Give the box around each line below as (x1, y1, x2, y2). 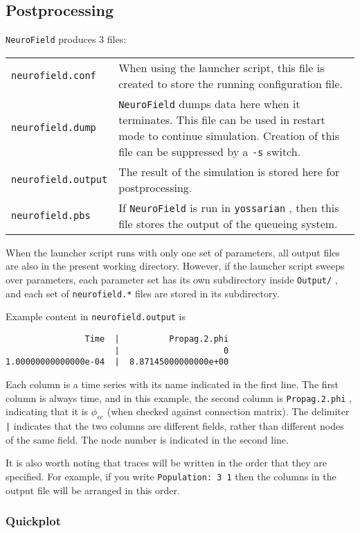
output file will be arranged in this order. (6, 482, 180, 497)
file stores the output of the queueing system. (118, 215, 338, 231)
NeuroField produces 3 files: (6, 32, 127, 46)
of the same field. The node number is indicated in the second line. (6, 432, 289, 446)
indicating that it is (6, 404, 89, 419)
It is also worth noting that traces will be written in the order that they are (6, 455, 327, 470)
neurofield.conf (11, 69, 96, 81)
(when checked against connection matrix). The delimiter (107, 404, 350, 419)
